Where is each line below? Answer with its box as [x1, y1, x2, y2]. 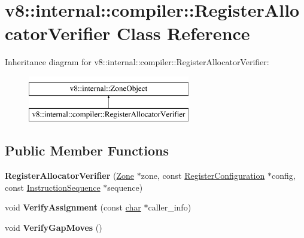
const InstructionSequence [5, 181, 101, 193]
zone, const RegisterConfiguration [141, 169, 265, 182]
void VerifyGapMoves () [5, 221, 102, 234]
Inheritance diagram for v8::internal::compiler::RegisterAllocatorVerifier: [5, 56, 269, 68]
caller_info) [148, 201, 191, 213]
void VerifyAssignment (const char [5, 201, 141, 213]
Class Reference [117, 21, 250, 45]
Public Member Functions [5, 141, 169, 160]
